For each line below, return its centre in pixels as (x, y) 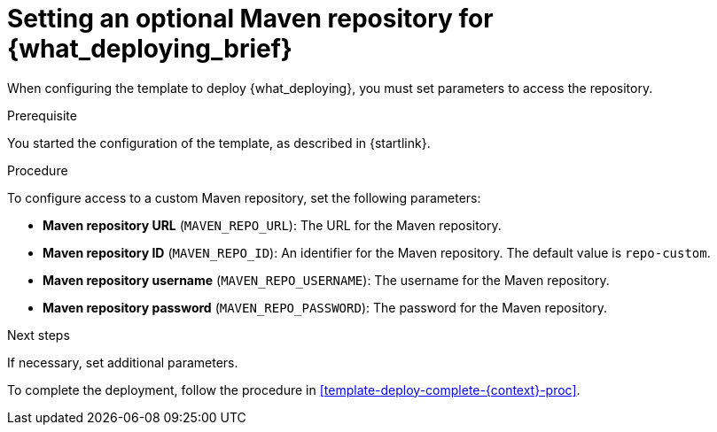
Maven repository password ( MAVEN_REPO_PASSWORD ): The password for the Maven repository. (325, 307)
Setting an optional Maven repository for (250, 19)
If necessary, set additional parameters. (123, 362)
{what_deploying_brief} (150, 49)
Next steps (39, 335)
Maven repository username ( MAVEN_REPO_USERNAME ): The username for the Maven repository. (326, 280)
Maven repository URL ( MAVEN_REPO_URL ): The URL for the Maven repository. (272, 225)
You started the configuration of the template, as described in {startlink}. (219, 143)
